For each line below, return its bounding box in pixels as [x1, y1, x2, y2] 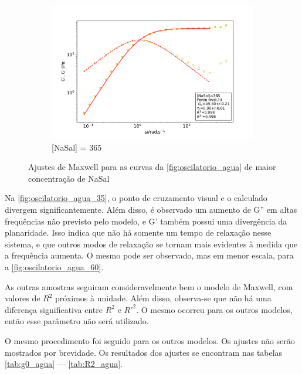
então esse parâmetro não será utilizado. [5, 315, 149, 327]
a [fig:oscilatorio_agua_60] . [5, 261, 104, 273]
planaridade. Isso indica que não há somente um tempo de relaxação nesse [5, 226, 272, 239]
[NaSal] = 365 [52, 141, 102, 153]
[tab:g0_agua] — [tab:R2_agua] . [5, 358, 123, 370]
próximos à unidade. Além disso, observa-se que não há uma [55, 292, 272, 304]
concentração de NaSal [28, 172, 110, 184]
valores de [5, 292, 40, 304]
